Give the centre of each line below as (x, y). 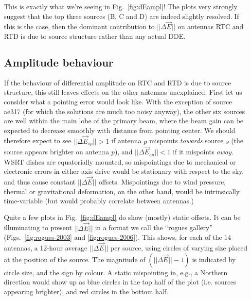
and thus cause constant (40, 182)
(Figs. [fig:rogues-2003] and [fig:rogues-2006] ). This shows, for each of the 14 (118, 237)
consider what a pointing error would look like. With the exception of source (118, 101)
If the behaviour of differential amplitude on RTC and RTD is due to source (117, 82)
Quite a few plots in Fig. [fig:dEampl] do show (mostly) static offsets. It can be (122, 217)
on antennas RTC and (211, 26)
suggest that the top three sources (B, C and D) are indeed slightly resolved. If (122, 16)
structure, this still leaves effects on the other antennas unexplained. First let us (123, 92)
